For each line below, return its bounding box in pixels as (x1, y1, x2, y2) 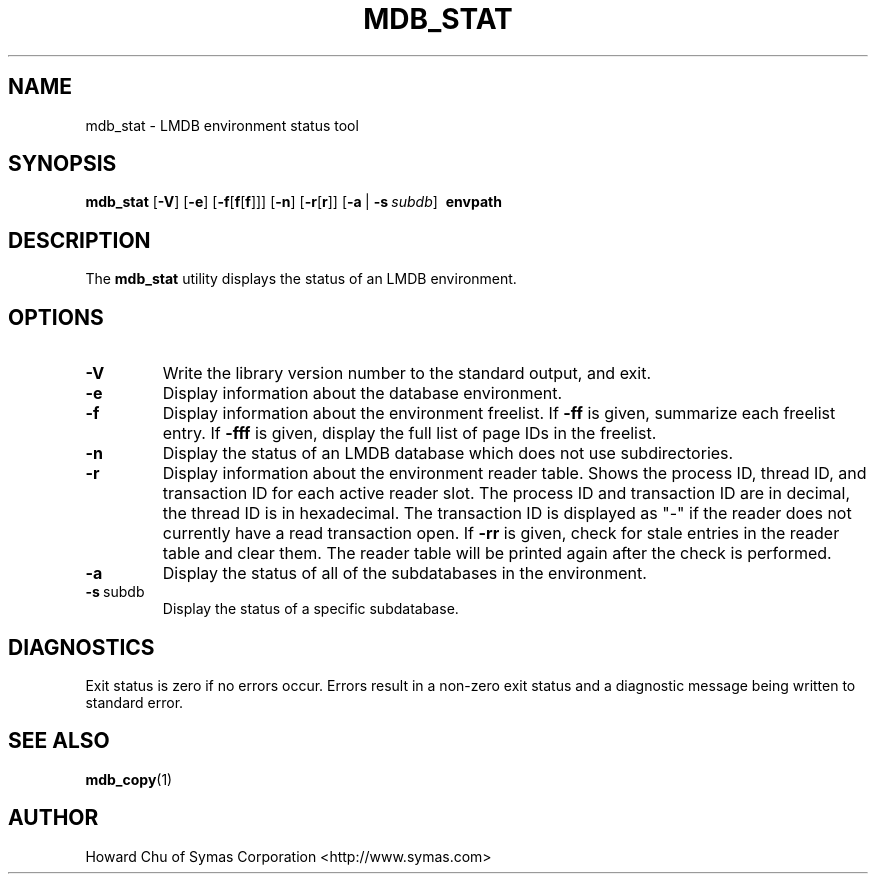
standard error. (85, 693, 184, 711)
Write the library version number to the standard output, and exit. (162, 363, 652, 384)
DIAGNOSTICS (8, 634, 155, 660)
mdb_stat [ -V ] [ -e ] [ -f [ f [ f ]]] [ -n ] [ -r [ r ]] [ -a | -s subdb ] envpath (85, 193, 502, 211)
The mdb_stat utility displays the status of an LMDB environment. (85, 270, 517, 288)
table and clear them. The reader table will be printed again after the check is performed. (162, 543, 832, 564)
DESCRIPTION (8, 227, 151, 253)
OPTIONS (8, 304, 104, 330)
